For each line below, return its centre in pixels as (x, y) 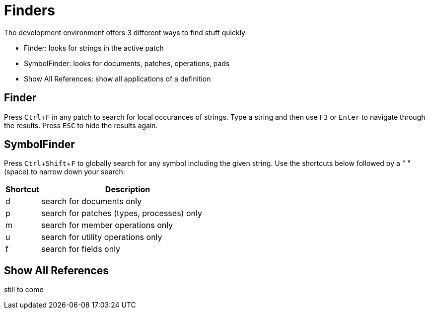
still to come (24, 290)
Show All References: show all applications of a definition (117, 78)
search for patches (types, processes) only (122, 213)
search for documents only (92, 201)
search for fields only (81, 249)
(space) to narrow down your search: (65, 172)
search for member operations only (107, 225)
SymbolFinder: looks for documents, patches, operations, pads (127, 63)
